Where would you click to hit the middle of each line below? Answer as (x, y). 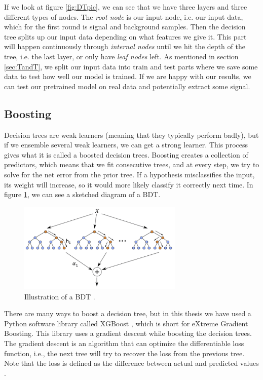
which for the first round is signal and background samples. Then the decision (125, 27)
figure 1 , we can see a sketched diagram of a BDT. (82, 194)
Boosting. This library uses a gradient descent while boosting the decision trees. (128, 333)
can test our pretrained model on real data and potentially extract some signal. (127, 86)
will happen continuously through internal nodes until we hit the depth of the (125, 46)
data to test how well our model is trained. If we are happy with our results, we (128, 76)
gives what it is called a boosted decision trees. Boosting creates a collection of (126, 154)
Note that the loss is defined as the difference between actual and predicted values (131, 363)
